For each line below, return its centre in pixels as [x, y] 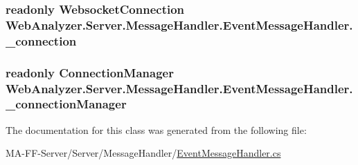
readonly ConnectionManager [90, 72]
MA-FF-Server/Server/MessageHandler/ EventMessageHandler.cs [143, 153]
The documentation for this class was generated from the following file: [156, 129]
